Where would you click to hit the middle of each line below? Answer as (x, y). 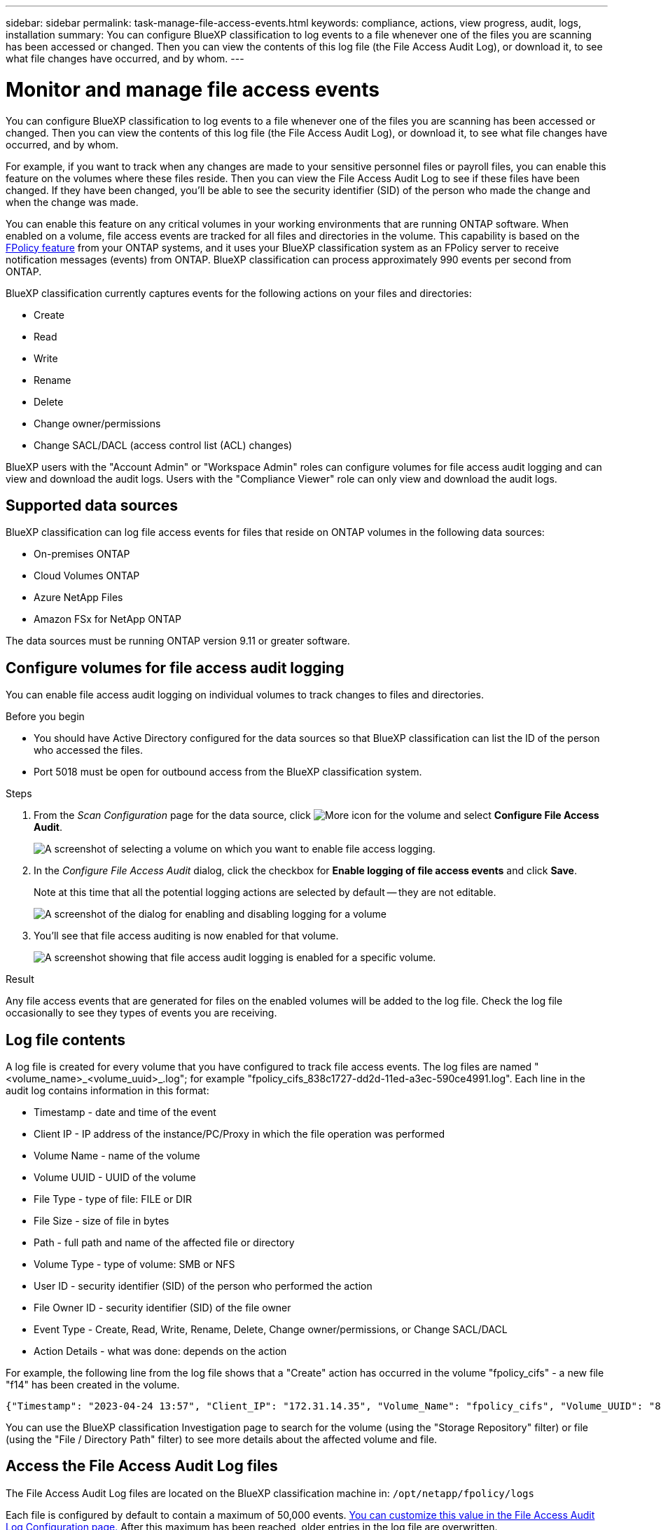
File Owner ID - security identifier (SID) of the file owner (162, 1308)
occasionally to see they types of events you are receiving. (141, 1013)
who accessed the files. (89, 750)
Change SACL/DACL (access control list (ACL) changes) (163, 445)
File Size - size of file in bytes (102, 1221)
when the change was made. (72, 202)
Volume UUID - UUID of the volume (115, 1178)
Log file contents (66, 1040)
